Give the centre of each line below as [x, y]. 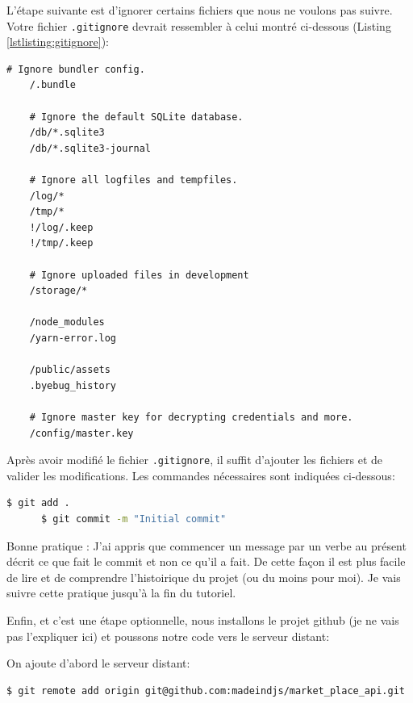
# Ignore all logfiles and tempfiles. [133, 180]
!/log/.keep [61, 227]
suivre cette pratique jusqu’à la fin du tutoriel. [121, 593]
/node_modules [67, 322]
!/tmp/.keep [61, 243]
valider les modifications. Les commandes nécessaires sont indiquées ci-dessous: [201, 475]
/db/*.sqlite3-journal [90, 148]
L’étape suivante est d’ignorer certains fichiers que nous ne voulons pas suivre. [200, 10]
